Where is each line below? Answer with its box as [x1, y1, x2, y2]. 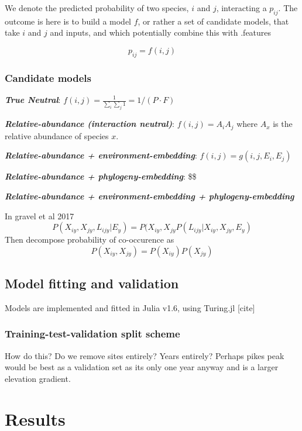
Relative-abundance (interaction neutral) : [5, 118, 174, 130]
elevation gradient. [5, 372, 71, 384]
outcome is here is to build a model [5, 15, 132, 27]
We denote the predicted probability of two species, [5, 2, 189, 13]
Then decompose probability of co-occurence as [5, 233, 174, 246]
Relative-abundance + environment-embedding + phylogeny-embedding [5, 189, 294, 202]
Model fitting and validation [5, 274, 179, 292]
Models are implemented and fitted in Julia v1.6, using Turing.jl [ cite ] [5, 301, 255, 313]
